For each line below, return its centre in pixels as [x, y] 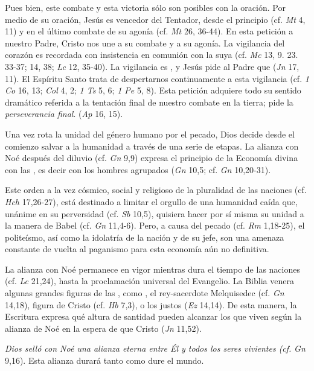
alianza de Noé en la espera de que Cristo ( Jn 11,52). [103, 328]
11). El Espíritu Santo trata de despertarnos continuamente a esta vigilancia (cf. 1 [157, 78]
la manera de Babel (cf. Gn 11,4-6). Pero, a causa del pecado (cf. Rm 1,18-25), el [155, 225]
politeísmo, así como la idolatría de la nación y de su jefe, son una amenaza [145, 237]
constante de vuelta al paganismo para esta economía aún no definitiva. [137, 249]
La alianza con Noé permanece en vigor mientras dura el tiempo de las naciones [152, 269]
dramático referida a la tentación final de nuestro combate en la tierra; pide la [149, 102]
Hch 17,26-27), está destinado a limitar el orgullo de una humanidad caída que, [151, 201]
